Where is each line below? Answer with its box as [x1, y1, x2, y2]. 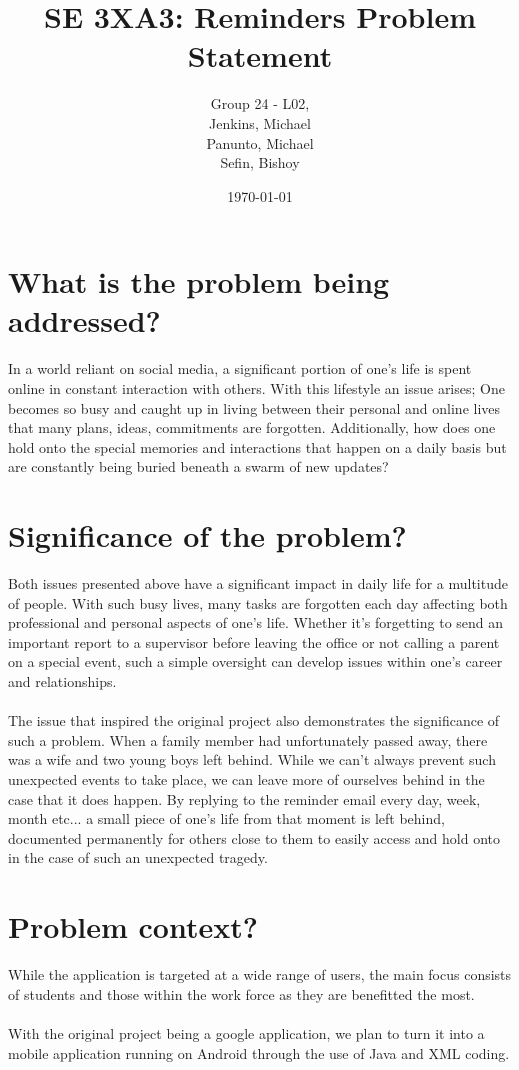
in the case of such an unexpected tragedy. [8, 847, 268, 868]
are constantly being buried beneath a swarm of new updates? [8, 456, 389, 477]
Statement [187, 35, 333, 76]
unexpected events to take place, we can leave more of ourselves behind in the [8, 769, 485, 790]
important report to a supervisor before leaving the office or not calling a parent [8, 631, 500, 652]
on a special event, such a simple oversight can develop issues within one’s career [8, 651, 503, 672]
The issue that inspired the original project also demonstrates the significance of [8, 710, 500, 731]
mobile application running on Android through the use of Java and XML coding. [8, 1042, 510, 1063]
